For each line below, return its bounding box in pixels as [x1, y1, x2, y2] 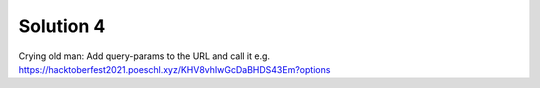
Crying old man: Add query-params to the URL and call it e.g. [18, 50, 270, 62]
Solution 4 [18, 15, 106, 37]
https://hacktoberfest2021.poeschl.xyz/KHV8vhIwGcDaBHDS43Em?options [18, 63, 331, 75]
